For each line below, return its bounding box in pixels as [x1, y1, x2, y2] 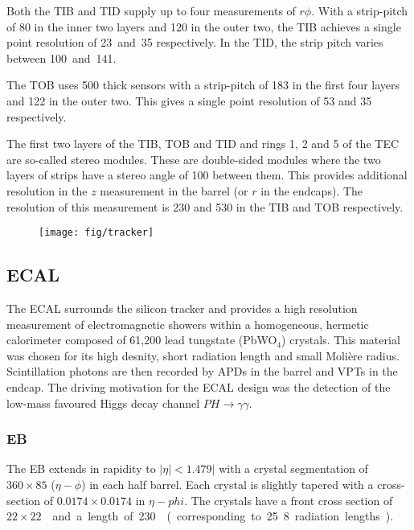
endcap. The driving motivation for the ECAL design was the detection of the [6, 378, 391, 395]
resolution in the [6, 182, 88, 199]
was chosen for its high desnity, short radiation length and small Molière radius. [6, 347, 400, 364]
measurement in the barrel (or [100, 182, 248, 199]
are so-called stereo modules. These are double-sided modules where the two [6, 150, 381, 167]
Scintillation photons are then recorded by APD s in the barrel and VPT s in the [6, 363, 398, 380]
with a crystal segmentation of [219, 460, 368, 477]
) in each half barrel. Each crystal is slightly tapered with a [81, 475, 374, 492]
